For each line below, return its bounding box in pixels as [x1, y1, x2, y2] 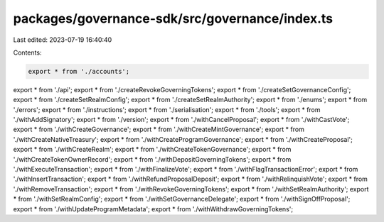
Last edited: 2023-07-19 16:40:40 [13, 35, 112, 44]
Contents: [13, 48, 42, 57]
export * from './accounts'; [28, 67, 130, 75]
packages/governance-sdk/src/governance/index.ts [13, 11, 334, 26]
